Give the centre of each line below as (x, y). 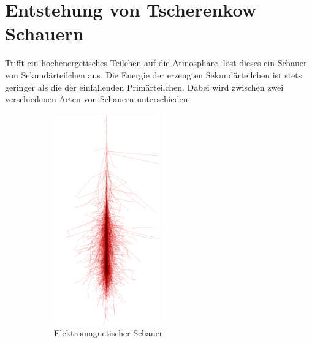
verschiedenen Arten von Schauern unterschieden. (98, 99)
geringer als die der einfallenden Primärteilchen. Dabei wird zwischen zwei (144, 87)
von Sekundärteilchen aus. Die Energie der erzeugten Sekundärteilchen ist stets (154, 74)
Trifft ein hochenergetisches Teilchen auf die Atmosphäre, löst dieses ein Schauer (156, 63)
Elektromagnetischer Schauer (108, 333)
